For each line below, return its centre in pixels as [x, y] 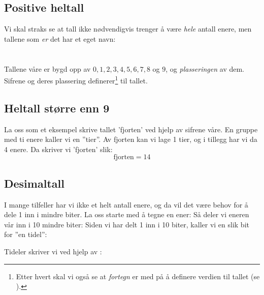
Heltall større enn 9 [57, 108]
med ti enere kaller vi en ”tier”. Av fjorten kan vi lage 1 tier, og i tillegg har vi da [131, 139]
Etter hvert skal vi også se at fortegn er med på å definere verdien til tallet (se [138, 276]
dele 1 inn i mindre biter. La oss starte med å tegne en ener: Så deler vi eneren [127, 214]
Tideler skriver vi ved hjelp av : [53, 251]
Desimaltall [34, 183]
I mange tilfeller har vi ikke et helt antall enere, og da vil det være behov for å [126, 204]
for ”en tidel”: [26, 234]
